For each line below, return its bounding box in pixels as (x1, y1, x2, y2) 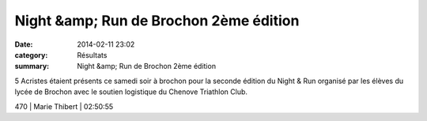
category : (14, 50, 48, 59)
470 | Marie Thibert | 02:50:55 (14, 101, 114, 111)
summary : (14, 62, 50, 71)
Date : (14, 40, 33, 49)
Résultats (77, 50, 108, 59)
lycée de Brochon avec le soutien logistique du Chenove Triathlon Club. (14, 87, 248, 96)
